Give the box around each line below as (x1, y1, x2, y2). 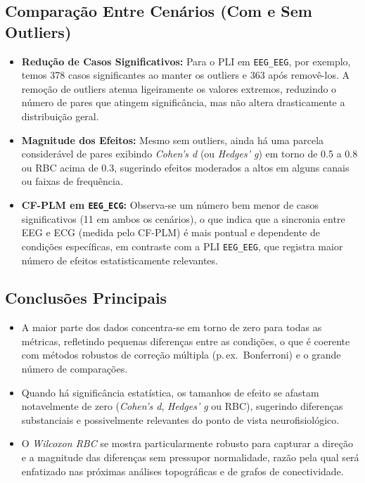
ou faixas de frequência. (21, 174, 123, 188)
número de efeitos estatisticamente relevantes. (21, 252, 218, 267)
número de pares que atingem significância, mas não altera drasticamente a (21, 95, 345, 110)
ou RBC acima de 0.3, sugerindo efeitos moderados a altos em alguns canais (21, 160, 350, 174)
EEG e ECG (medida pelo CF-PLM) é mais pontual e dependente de (21, 225, 320, 240)
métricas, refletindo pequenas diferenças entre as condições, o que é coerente (21, 333, 350, 348)
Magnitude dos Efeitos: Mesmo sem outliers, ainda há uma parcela (21, 132, 324, 147)
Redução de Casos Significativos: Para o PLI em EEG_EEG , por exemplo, (21, 53, 351, 68)
